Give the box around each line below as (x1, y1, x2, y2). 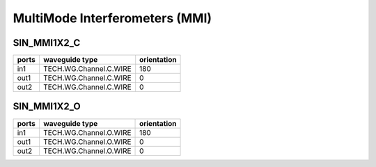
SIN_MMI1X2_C (13, 37, 81, 49)
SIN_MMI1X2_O (13, 101, 81, 113)
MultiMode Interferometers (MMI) (13, 10, 212, 26)
